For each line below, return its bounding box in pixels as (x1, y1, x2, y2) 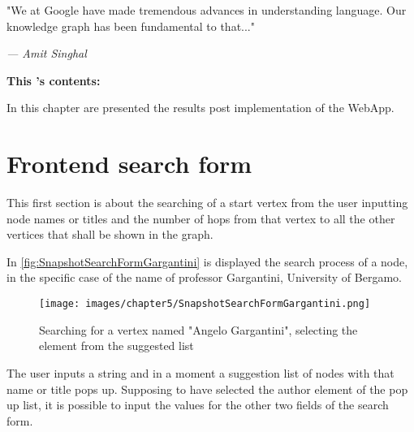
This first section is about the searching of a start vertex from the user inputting (6, 194, 408, 211)
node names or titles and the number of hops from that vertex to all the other (6, 210, 395, 227)
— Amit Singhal (6, 45, 87, 62)
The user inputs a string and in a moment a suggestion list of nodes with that (6, 364, 395, 381)
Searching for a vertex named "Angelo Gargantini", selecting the (39, 321, 358, 338)
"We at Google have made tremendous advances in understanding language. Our (6, 2, 407, 18)
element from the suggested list (39, 337, 194, 354)
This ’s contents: (6, 71, 101, 89)
